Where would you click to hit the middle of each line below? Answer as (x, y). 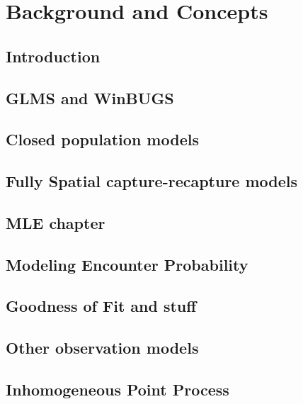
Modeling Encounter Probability (127, 264)
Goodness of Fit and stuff (101, 306)
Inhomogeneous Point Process (118, 389)
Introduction (53, 56)
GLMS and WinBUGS (90, 97)
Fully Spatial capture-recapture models (152, 181)
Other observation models (102, 348)
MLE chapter (56, 222)
